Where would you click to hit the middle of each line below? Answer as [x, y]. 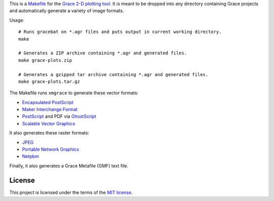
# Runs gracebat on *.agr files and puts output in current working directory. [120, 32]
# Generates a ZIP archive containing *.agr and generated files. [103, 53]
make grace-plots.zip [45, 60]
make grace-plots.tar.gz [49, 81]
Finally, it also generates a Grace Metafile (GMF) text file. [69, 165]
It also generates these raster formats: [49, 133]
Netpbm [30, 156]
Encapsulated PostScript [48, 102]
